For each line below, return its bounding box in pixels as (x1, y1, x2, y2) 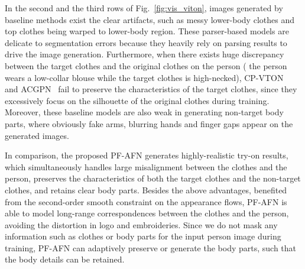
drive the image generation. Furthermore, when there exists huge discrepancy (5, 48, 284, 60)
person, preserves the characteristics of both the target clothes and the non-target (5, 172, 301, 184)
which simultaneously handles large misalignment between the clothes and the (5, 160, 287, 173)
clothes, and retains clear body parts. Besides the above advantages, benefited (5, 183, 287, 196)
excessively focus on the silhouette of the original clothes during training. (5, 94, 270, 106)
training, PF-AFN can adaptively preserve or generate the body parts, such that (5, 241, 297, 254)
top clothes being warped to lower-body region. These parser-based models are (5, 25, 289, 37)
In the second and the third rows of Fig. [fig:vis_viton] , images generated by (5, 2, 283, 14)
